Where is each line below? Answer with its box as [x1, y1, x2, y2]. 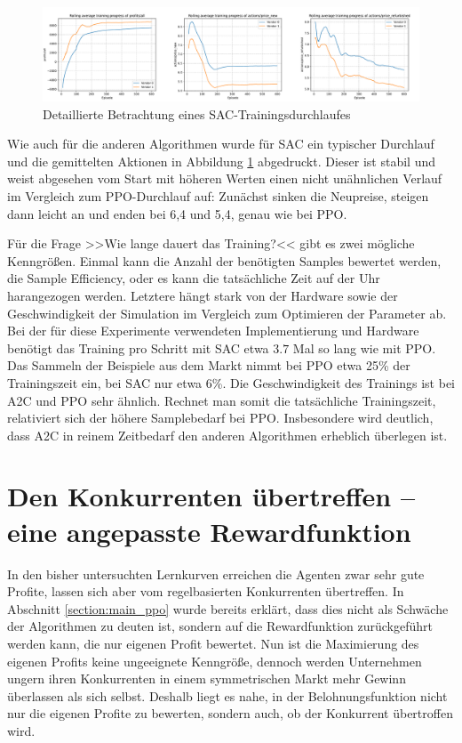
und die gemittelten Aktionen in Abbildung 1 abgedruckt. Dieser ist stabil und [7, 151, 436, 170]
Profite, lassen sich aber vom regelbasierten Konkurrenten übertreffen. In [7, 582, 404, 601]
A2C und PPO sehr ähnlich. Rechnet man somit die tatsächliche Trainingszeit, [7, 391, 436, 409]
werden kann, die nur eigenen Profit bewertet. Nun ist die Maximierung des [7, 634, 419, 652]
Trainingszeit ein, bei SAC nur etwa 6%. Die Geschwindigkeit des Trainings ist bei [7, 373, 455, 392]
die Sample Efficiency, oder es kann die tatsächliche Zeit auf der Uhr [7, 269, 380, 287]
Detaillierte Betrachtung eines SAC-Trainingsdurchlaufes [43, 104, 351, 123]
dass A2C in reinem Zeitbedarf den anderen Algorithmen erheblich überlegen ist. [7, 425, 448, 444]
